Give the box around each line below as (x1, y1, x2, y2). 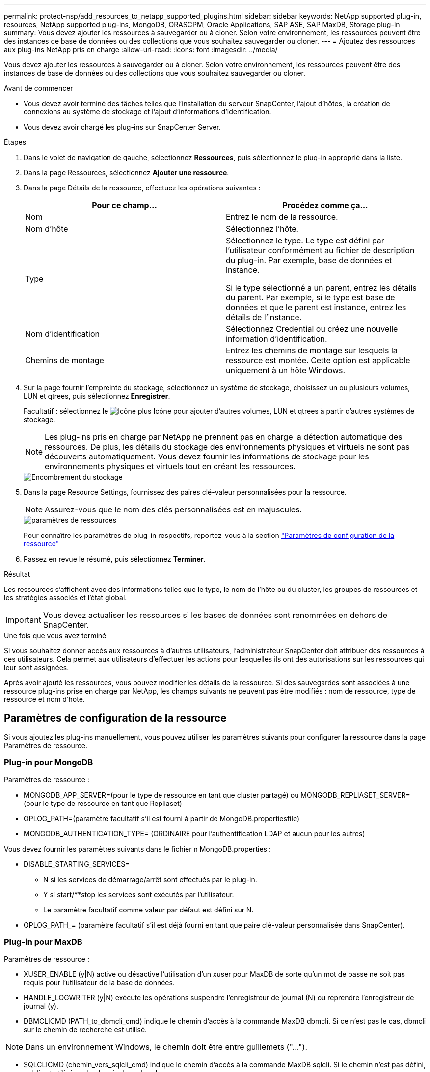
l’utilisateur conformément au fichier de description (226, 245, 415, 255)
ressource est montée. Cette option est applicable (226, 355, 410, 365)
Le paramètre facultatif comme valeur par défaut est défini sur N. (43, 905, 254, 914)
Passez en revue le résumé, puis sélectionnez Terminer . (24, 555, 206, 563)
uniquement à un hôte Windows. (226, 365, 346, 375)
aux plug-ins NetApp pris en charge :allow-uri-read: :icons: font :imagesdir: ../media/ (4, 45, 278, 54)
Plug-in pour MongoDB (4, 757, 93, 768)
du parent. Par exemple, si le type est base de (226, 293, 395, 302)
